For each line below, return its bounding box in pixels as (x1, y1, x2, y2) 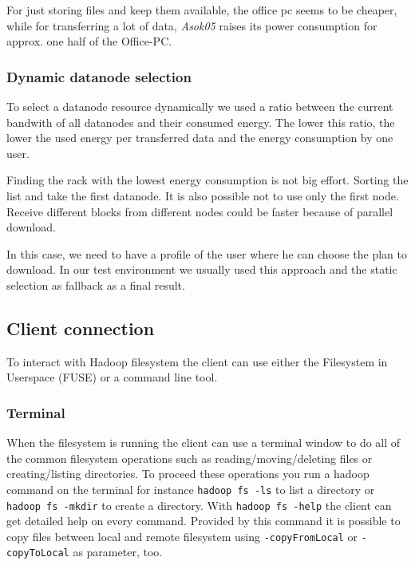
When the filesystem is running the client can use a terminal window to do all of (6, 434, 401, 451)
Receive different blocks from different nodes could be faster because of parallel (6, 203, 393, 219)
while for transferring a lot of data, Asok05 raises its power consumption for (6, 17, 377, 34)
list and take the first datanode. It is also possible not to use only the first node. (6, 187, 399, 203)
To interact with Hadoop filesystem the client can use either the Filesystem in (6, 353, 388, 369)
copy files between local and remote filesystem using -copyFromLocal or (6, 527, 358, 544)
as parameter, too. (73, 543, 163, 560)
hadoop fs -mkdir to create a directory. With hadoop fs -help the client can (6, 496, 392, 513)
